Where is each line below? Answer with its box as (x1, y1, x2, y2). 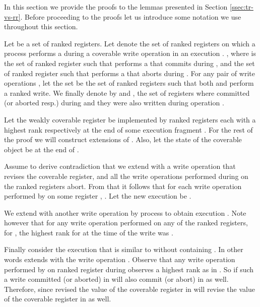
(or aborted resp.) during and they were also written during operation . (4, 97, 224, 108)
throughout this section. (4, 21, 78, 32)
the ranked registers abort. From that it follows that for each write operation (4, 180, 242, 191)
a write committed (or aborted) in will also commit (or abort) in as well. (4, 274, 229, 284)
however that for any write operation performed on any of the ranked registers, (4, 217, 248, 228)
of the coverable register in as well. (4, 293, 111, 304)
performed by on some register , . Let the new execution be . (4, 191, 191, 201)
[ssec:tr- (230, 2, 253, 12)
